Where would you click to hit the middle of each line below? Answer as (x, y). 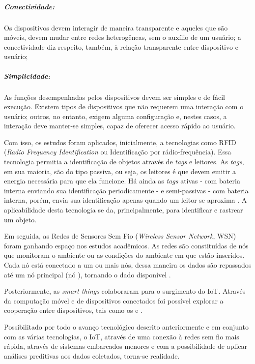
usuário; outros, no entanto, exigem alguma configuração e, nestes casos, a (115, 116)
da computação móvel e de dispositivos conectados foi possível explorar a (114, 300)
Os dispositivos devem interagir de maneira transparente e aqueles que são (116, 27)
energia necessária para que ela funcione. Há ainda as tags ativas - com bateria (122, 181)
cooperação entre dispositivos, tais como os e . (73, 310)
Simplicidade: (27, 76)
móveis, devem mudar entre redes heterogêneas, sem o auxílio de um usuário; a (123, 37)
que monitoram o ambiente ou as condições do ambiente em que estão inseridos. (124, 255)
